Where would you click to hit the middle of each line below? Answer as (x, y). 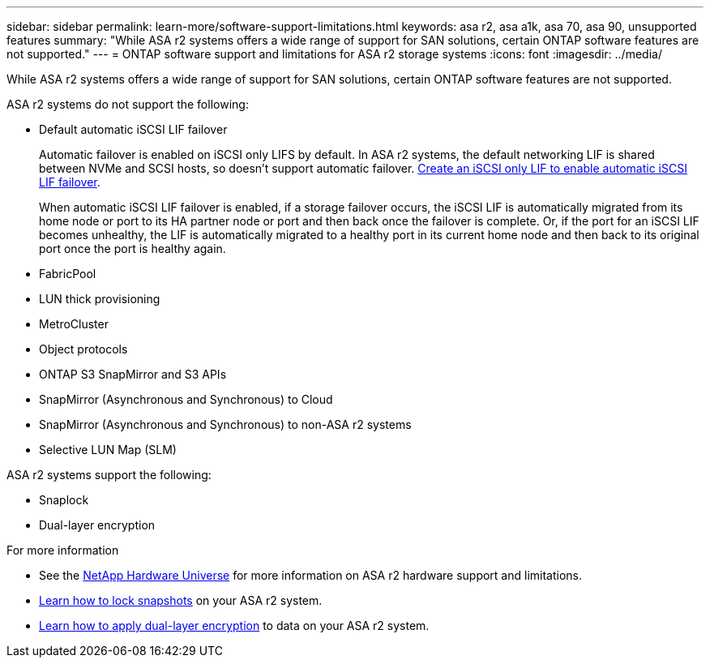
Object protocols (83, 349)
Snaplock (64, 500)
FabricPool (68, 274)
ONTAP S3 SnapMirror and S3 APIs (133, 374)
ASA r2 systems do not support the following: (128, 104)
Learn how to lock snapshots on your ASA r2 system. (181, 600)
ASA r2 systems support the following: (109, 475)
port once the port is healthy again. (133, 248)
